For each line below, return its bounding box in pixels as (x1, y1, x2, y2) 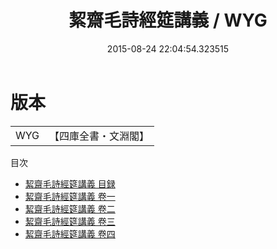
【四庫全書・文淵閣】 (49, 129, 150, 143)
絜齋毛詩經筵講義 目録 (24, 177, 116, 190)
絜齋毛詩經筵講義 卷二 (24, 202, 116, 215)
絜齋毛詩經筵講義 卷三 (24, 215, 116, 227)
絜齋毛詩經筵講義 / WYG (68, 9, 268, 32)
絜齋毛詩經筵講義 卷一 (24, 190, 116, 202)
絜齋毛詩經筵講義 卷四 (24, 227, 116, 240)
